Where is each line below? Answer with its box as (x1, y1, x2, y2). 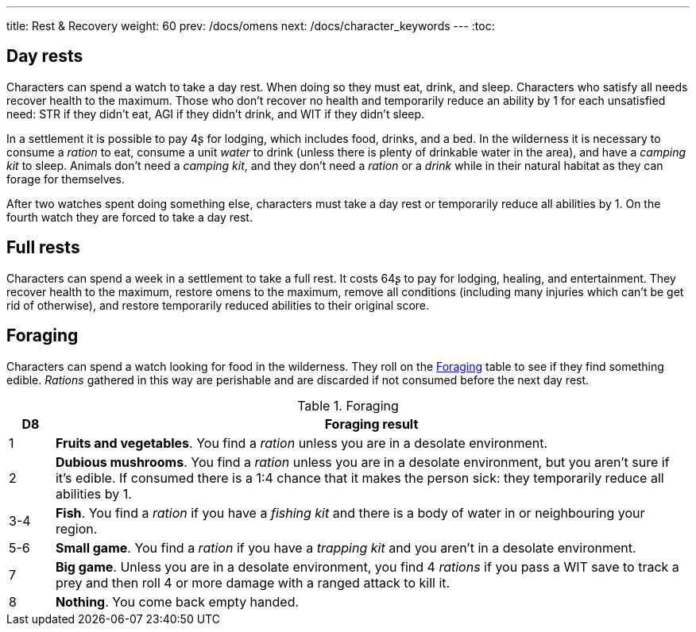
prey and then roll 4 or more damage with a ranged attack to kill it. (55, 574, 450, 591)
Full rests (6, 237, 80, 258)
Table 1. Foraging (297, 397, 399, 414)
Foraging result (324, 415, 419, 432)
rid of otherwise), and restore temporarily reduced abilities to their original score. (6, 298, 430, 312)
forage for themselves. (6, 171, 125, 186)
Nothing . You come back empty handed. (55, 593, 300, 610)
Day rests (6, 46, 83, 67)
